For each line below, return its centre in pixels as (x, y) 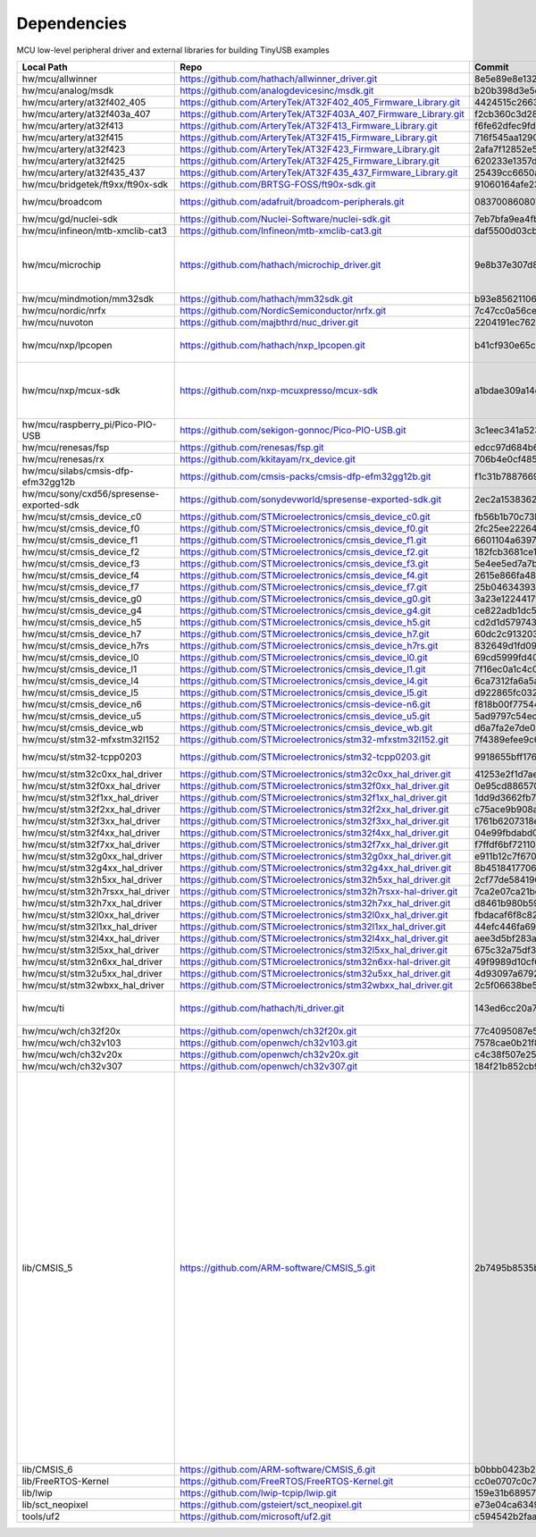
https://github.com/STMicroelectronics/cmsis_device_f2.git (304, 551)
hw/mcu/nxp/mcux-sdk (71, 391)
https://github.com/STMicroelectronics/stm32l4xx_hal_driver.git (314, 938)
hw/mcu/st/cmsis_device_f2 (81, 551)
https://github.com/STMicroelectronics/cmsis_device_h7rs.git (309, 645)
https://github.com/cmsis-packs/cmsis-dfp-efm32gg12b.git (306, 476)
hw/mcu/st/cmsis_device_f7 (80, 587)
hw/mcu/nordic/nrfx (64, 310)
